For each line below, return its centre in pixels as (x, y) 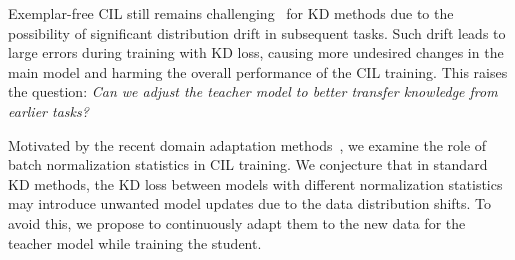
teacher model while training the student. (135, 242)
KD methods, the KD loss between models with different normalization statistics (255, 183)
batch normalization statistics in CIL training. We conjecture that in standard (248, 164)
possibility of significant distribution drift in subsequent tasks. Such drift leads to (257, 32)
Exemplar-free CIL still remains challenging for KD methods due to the (231, 13)
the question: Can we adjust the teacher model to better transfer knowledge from (253, 91)
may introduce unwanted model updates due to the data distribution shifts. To (250, 203)
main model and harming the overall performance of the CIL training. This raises (258, 71)
